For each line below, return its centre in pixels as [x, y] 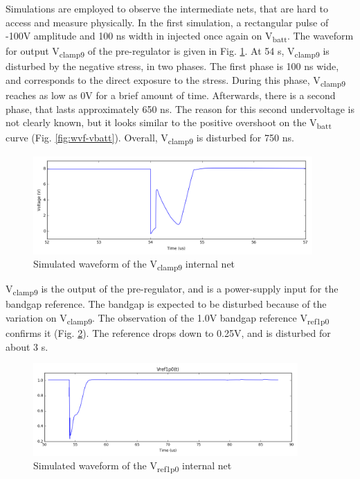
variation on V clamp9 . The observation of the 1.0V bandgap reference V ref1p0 [168, 319]
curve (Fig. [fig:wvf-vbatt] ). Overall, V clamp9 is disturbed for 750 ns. [150, 139]
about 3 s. [27, 346]
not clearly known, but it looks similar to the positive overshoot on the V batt [169, 123]
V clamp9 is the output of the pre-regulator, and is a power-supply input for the [172, 290]
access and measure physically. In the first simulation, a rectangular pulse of [167, 22]
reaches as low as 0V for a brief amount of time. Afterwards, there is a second [171, 95]
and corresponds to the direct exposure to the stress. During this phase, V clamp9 [176, 81]
